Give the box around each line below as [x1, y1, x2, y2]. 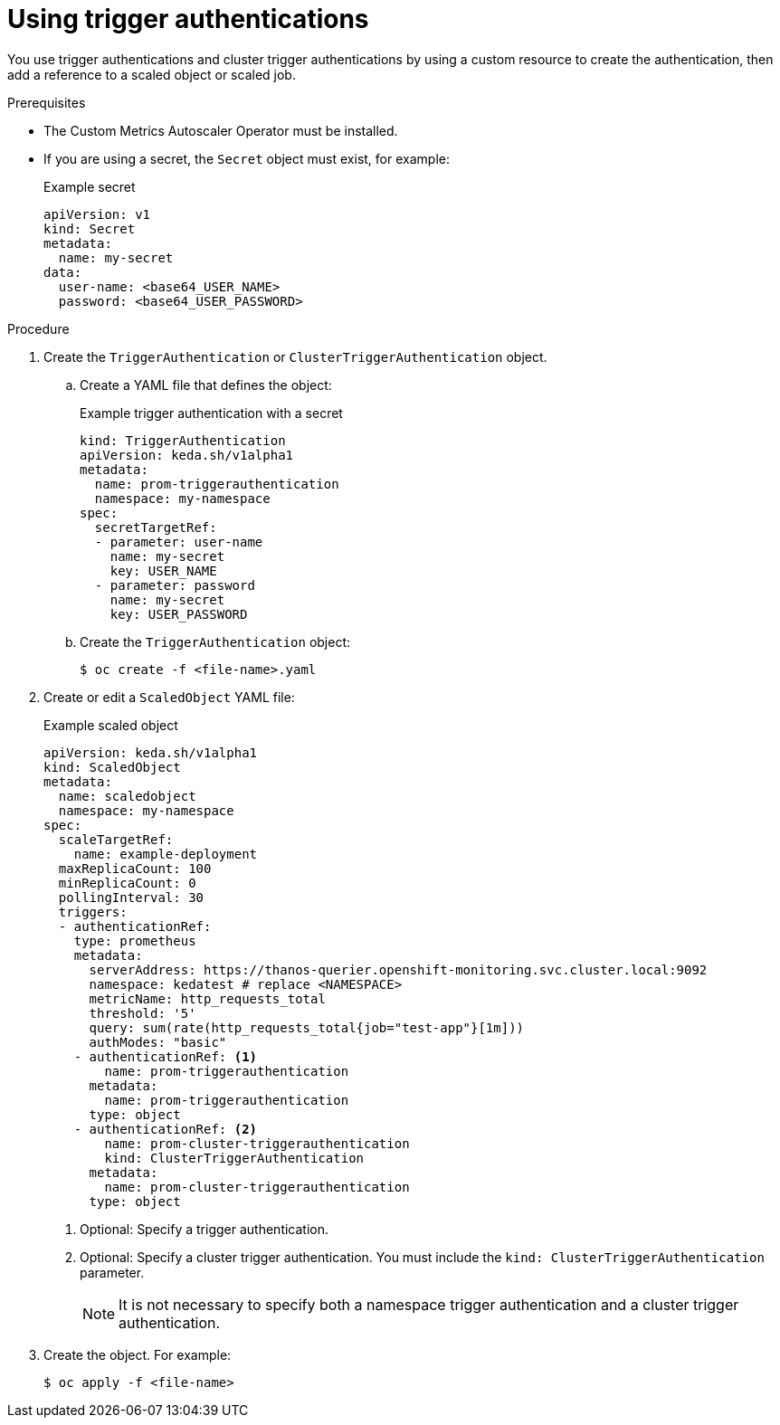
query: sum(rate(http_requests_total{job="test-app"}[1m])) [89, 1020, 525, 1035]
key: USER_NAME [109, 563, 217, 578]
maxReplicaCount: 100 [58, 860, 212, 876]
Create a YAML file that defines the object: [80, 376, 332, 393]
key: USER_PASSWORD [109, 606, 248, 622]
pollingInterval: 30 [58, 889, 205, 905]
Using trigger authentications [7, 4, 369, 34]
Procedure [7, 320, 70, 337]
